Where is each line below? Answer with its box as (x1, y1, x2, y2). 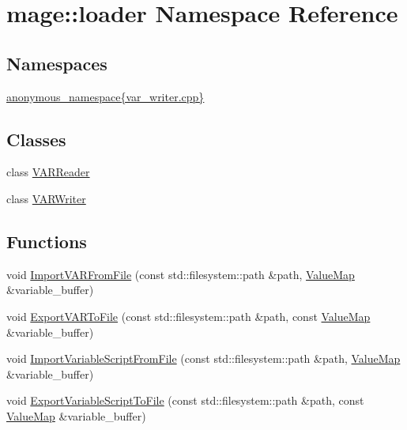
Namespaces (6, 51, 107, 75)
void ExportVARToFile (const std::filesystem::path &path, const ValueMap (6, 307, 371, 324)
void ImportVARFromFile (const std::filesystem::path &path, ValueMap (6, 266, 355, 282)
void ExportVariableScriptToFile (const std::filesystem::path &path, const (6, 392, 364, 409)
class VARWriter (6, 190, 86, 206)
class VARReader (6, 164, 90, 180)
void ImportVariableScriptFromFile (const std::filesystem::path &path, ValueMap (6, 350, 401, 367)
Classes (6, 126, 66, 151)
